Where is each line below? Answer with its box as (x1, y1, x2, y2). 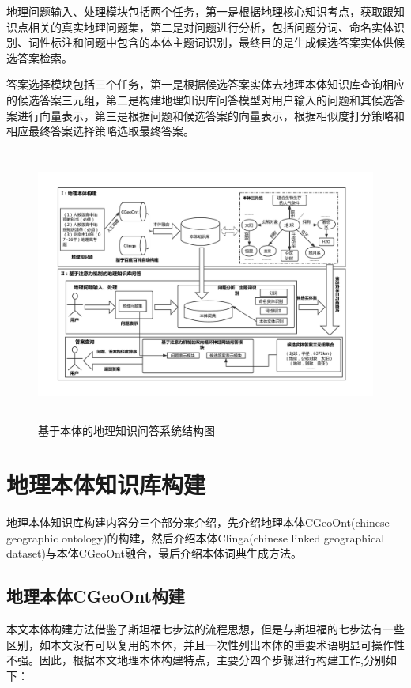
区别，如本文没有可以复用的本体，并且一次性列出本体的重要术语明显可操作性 (6, 636, 405, 652)
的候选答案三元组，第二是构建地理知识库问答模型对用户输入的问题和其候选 (6, 91, 394, 108)
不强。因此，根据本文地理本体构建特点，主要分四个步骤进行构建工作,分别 (6, 652, 386, 668)
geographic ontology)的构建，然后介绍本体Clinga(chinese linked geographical (6, 529, 385, 546)
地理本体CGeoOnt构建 (6, 584, 185, 608)
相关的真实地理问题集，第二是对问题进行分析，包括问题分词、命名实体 (28, 18, 394, 35)
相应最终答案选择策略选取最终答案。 (6, 123, 194, 139)
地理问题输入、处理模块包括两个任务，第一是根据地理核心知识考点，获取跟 (6, 3, 394, 19)
